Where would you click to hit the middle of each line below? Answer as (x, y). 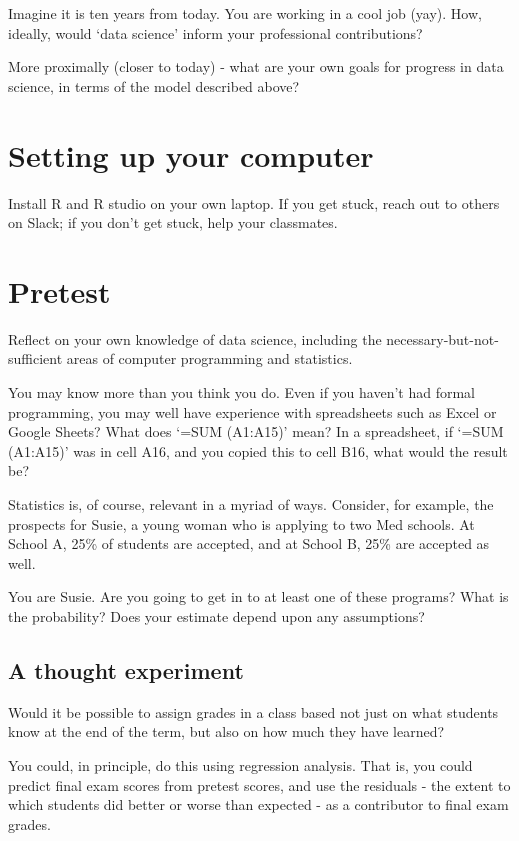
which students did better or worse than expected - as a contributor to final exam (258, 804)
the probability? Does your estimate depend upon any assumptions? (216, 615)
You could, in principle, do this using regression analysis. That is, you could (240, 764)
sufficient (35, 358)
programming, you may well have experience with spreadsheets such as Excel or (252, 411)
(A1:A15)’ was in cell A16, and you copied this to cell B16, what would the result (258, 450)
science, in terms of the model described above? (154, 85)
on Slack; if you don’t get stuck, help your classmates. (173, 222)
